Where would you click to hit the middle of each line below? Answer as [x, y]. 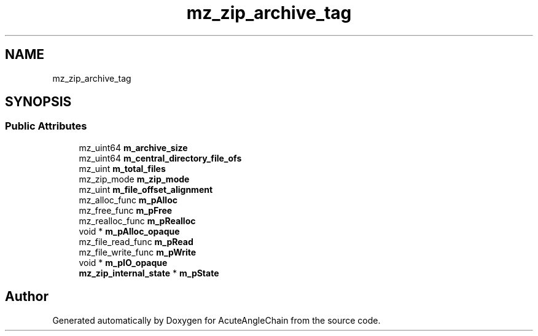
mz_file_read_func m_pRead [136, 241]
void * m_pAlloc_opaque [129, 231]
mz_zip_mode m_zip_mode [134, 179]
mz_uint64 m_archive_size [133, 147]
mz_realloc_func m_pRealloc [137, 221]
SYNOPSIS [38, 102]
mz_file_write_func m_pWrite [138, 252]
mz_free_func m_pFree [126, 210]
